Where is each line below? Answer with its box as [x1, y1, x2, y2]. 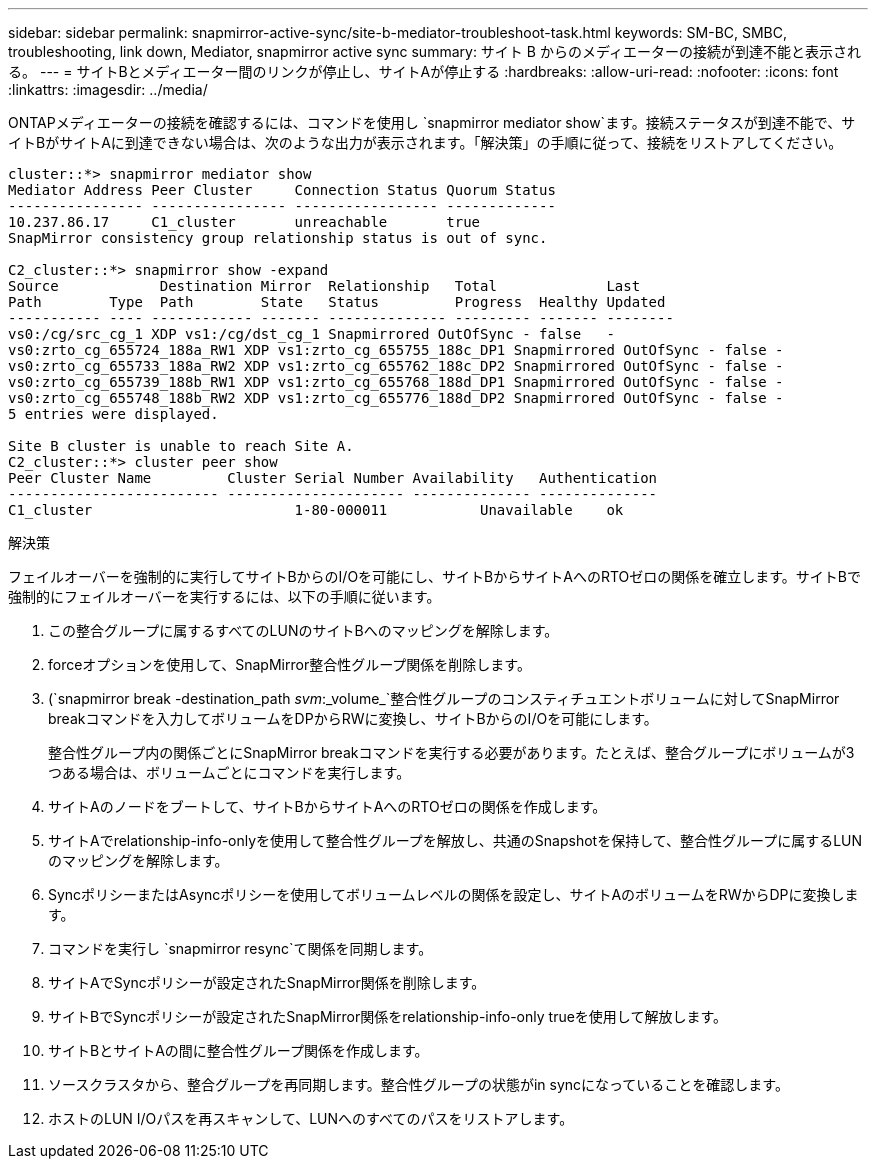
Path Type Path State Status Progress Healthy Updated [8, 294, 666, 310]
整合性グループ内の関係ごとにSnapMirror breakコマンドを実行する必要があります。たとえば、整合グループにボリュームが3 [48, 744, 855, 761]
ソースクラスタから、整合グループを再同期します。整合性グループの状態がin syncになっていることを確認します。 [48, 1076, 789, 1093]
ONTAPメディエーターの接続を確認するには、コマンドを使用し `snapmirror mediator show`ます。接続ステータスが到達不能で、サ [8, 114, 856, 131]
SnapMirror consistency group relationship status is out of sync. [8, 230, 548, 246]
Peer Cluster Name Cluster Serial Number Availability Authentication [8, 470, 658, 486]
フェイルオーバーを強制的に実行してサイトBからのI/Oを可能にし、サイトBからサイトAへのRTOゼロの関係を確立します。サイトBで [8, 568, 862, 585]
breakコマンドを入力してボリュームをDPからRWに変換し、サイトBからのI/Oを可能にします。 [48, 710, 658, 727]
